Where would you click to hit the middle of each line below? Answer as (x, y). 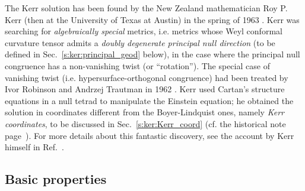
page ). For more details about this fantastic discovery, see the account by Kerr (150, 135)
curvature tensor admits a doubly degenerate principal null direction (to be (140, 42)
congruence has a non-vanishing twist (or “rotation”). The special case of (137, 65)
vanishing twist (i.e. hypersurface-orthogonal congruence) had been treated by (147, 77)
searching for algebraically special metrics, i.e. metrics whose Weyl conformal (144, 31)
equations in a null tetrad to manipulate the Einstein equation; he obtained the (149, 100)
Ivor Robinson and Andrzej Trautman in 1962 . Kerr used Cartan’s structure (145, 89)
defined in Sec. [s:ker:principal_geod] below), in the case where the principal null (152, 54)
